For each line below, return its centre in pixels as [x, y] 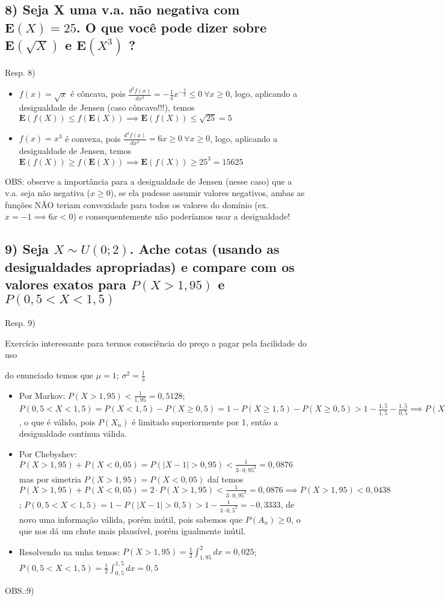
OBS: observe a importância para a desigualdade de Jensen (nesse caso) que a [149, 181]
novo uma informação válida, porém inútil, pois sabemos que [131, 519]
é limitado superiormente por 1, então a [205, 421]
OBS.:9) [20, 590]
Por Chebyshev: [48, 453]
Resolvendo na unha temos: [69, 551]
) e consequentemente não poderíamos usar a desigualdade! [182, 216]
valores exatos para [66, 284]
